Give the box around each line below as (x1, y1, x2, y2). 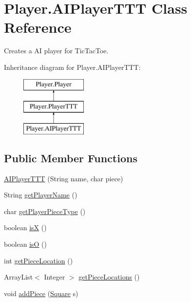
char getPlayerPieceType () (4, 206, 86, 216)
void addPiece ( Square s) (4, 288, 78, 298)
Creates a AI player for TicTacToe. (4, 45, 109, 56)
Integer (44, 272, 65, 282)
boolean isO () (4, 239, 47, 249)
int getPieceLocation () (4, 255, 73, 265)
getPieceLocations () (78, 272, 140, 282)
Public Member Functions (4, 150, 137, 165)
